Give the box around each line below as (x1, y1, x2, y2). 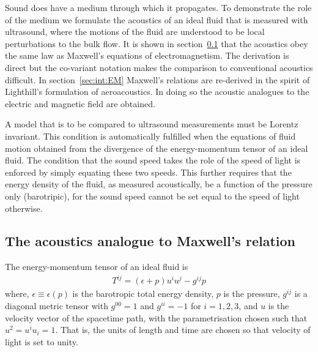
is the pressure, (223, 287, 280, 300)
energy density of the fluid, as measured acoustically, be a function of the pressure (5, 178, 312, 190)
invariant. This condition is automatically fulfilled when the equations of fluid (5, 129, 296, 142)
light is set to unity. (5, 335, 78, 348)
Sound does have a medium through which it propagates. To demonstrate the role (5, 1, 312, 13)
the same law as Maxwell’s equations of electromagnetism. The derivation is (5, 49, 289, 62)
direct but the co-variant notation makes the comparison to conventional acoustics (5, 61, 313, 73)
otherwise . (5, 201, 43, 214)
